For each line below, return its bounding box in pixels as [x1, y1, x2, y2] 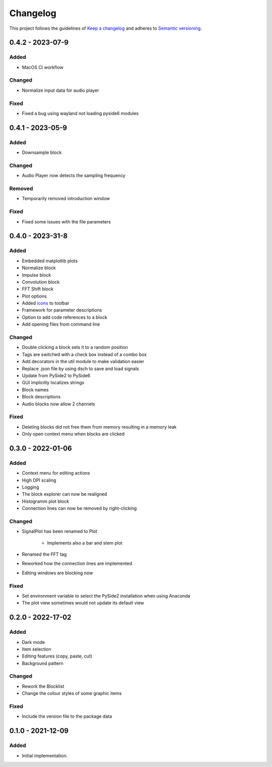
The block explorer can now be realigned [22, 491, 107, 497]
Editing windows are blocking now [22, 570, 93, 576]
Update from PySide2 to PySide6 [22, 372, 91, 378]
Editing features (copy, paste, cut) [22, 653, 93, 659]
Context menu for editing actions [22, 470, 90, 476]
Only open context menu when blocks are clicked [22, 431, 125, 437]
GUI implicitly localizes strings [22, 380, 85, 386]
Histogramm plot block [22, 498, 70, 504]
